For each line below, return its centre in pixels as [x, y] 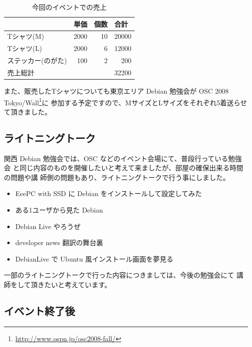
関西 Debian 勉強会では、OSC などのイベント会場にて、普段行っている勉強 [123, 158]
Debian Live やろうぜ [48, 226]
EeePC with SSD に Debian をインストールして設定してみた [109, 193]
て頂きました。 [28, 111]
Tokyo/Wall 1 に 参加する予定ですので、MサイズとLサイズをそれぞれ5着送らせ [126, 101]
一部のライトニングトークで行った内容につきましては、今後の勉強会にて [119, 275]
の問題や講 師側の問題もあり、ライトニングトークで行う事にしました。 [117, 177]
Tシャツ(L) [25, 48]
